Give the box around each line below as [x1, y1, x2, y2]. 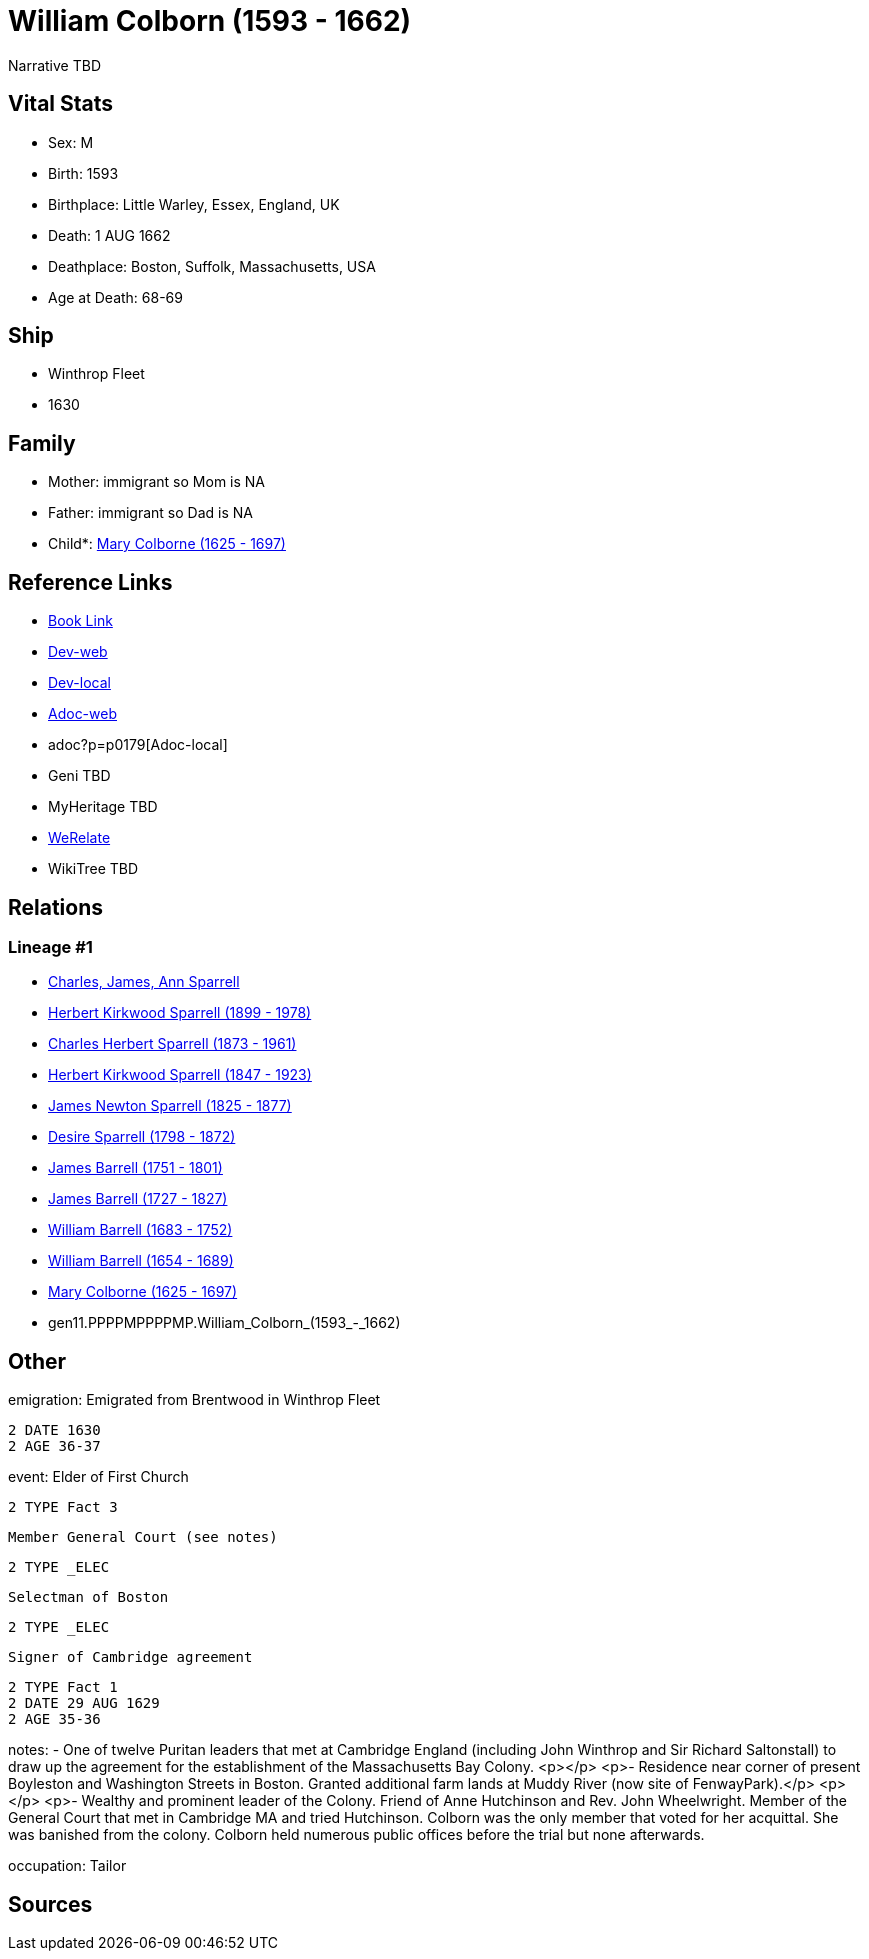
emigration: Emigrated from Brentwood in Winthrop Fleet [8, 1391, 381, 1409]
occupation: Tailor [8, 1857, 127, 1875]
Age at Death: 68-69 [48, 288, 183, 306]
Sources [8, 1891, 93, 1917]
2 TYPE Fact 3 [8, 1499, 118, 1516]
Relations [8, 894, 104, 920]
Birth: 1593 [48, 164, 119, 182]
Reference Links [8, 569, 173, 595]
